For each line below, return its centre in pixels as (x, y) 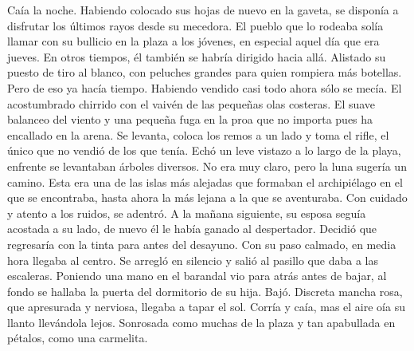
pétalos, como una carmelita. (78, 338)
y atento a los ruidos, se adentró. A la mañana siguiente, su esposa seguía (187, 213)
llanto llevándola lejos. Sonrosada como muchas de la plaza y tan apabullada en (201, 322)
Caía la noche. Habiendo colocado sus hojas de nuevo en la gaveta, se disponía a (203, 10)
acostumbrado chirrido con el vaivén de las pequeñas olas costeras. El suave (191, 103)
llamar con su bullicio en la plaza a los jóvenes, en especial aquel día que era (193, 41)
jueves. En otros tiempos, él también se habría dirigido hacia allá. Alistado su (197, 56)
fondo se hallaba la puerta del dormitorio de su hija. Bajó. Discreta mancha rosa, (205, 291)
